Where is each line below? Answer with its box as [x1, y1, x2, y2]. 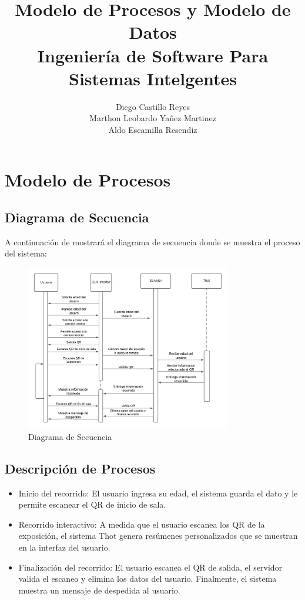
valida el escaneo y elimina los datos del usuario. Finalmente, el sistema [18, 572, 277, 585]
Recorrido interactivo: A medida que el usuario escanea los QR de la [18, 518, 265, 530]
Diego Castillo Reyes [115, 100, 190, 112]
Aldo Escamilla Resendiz [108, 123, 197, 135]
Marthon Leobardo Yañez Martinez [89, 112, 216, 124]
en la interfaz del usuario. [18, 541, 110, 554]
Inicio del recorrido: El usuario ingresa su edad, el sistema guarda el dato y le [18, 486, 298, 499]
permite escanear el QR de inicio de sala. [18, 498, 166, 511]
